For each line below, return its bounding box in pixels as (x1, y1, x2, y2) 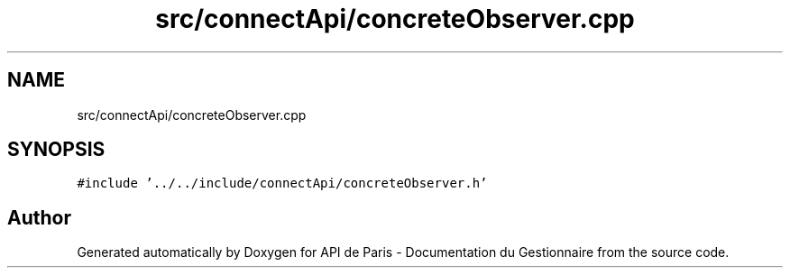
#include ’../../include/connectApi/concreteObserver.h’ (77, 176, 488, 191)
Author (7, 206, 71, 229)
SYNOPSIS (7, 138, 106, 161)
